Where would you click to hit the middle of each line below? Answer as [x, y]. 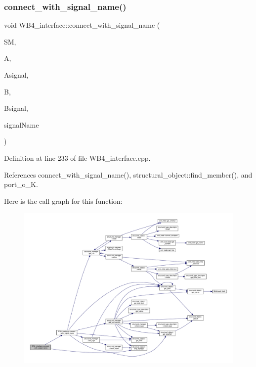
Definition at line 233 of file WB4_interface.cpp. [77, 158]
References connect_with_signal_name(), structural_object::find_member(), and [128, 174]
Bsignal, [16, 108]
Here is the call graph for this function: [63, 201]
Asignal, [16, 75]
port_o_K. [21, 184]
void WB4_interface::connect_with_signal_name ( [82, 25]
